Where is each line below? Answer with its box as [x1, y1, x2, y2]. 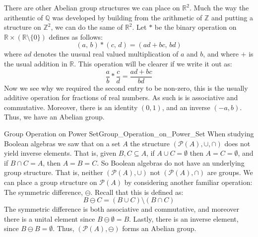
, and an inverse [162, 102, 210, 112]
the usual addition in [4, 58, 67, 68]
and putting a [211, 12, 253, 22]
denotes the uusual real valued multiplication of [33, 49, 179, 59]
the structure [130, 138, 170, 148]
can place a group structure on [4, 177, 97, 187]
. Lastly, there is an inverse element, [129, 213, 239, 224]
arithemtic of [4, 12, 43, 22]
